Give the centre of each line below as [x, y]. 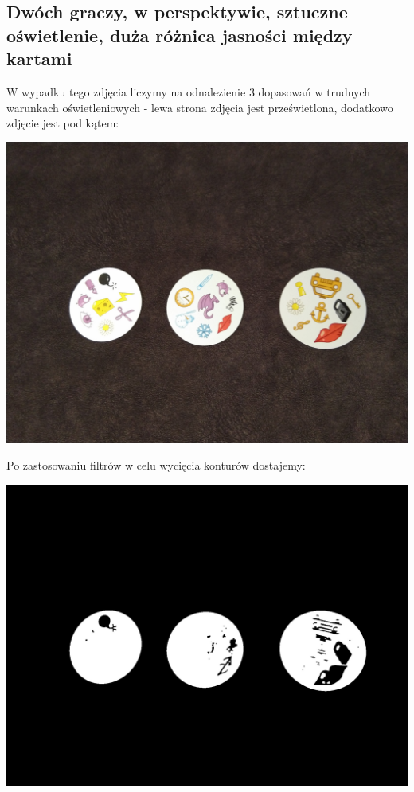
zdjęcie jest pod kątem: [63, 123]
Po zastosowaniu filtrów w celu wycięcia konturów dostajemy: [156, 465]
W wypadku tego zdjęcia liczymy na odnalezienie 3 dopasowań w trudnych [189, 91]
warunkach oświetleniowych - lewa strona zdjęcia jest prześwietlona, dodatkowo [200, 107]
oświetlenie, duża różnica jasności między [180, 35]
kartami [39, 59]
